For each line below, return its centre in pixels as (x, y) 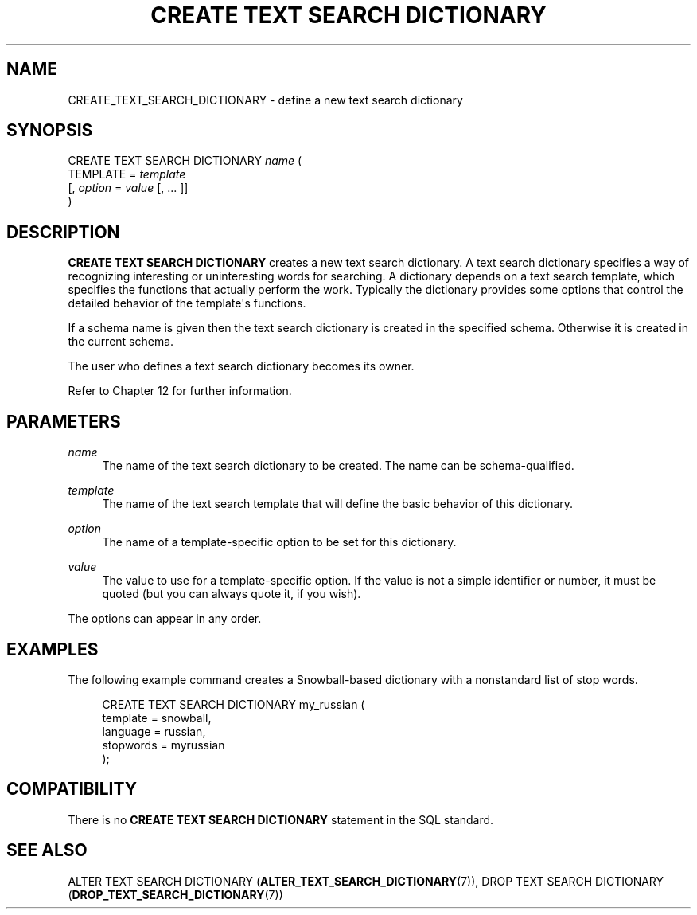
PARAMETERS (64, 421)
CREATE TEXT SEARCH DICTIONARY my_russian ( (234, 704)
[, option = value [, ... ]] (128, 188)
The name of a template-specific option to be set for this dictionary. (279, 542)
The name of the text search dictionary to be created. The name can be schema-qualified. (338, 466)
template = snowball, (157, 718)
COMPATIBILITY (72, 789)
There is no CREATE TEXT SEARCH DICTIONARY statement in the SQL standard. (281, 819)
